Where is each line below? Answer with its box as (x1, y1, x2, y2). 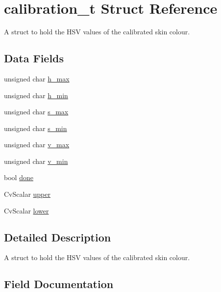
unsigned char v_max (4, 139, 70, 150)
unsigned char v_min (4, 156, 68, 166)
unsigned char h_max (4, 73, 70, 83)
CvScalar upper (4, 189, 50, 199)
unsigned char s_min (4, 123, 67, 133)
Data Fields (4, 51, 64, 66)
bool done (4, 172, 33, 183)
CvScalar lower (4, 205, 49, 215)
